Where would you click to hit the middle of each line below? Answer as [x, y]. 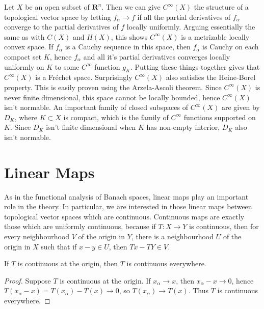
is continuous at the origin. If [105, 280]
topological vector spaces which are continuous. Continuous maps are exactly [124, 216]
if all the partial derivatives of [184, 17]
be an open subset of [57, 7]
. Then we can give [131, 7]
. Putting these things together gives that [195, 66]
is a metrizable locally [215, 36]
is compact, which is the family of [116, 117]
